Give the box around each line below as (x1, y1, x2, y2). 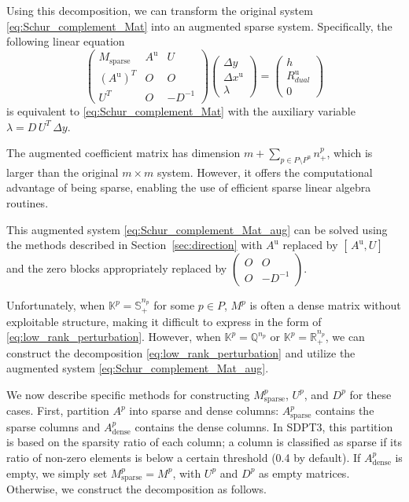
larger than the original (6, 163, 119, 180)
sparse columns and (6, 418, 101, 434)
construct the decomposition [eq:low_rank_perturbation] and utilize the (6, 344, 356, 361)
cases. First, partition (6, 402, 109, 419)
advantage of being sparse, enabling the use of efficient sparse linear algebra (6, 179, 371, 196)
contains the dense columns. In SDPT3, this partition (134, 418, 393, 434)
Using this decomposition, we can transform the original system (6, 2, 313, 18)
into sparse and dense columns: (129, 402, 279, 419)
